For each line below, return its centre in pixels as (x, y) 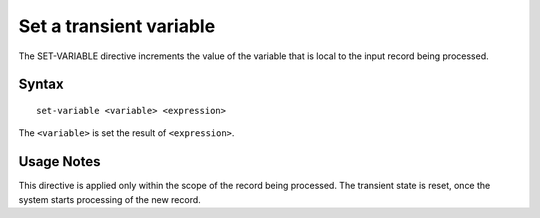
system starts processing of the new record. (110, 199)
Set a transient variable (117, 26)
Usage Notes (59, 161)
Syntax (41, 84)
